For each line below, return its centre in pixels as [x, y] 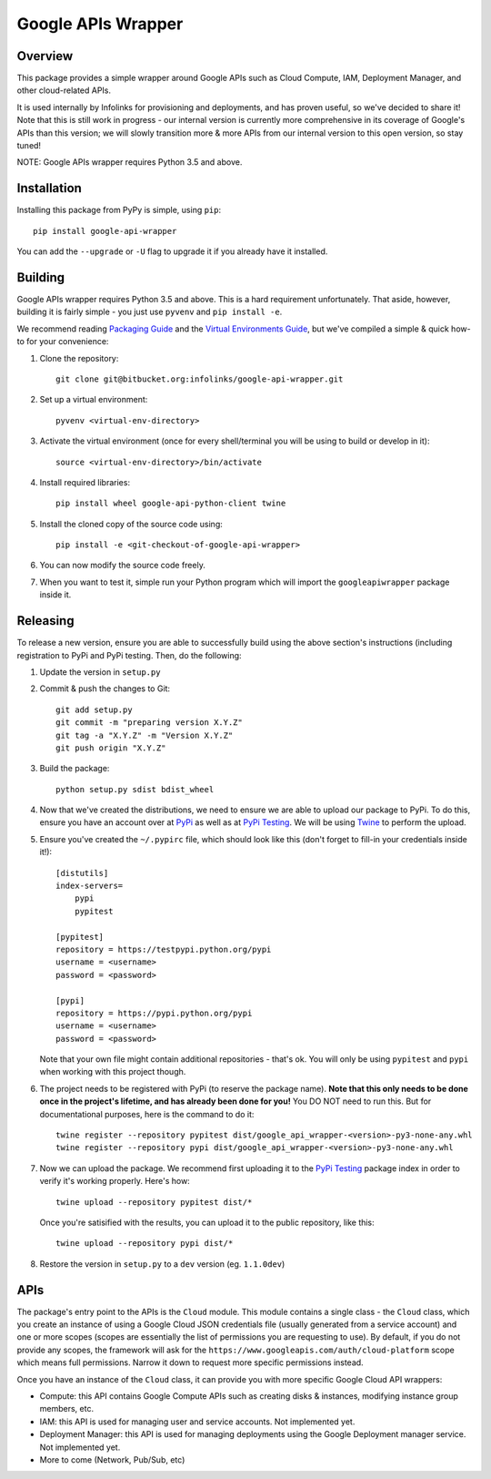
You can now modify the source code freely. [123, 566]
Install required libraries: [85, 482]
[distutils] [82, 873]
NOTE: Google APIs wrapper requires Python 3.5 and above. [130, 162]
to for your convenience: [63, 342]
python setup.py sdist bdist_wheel [135, 789]
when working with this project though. [113, 1072]
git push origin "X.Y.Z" [111, 748]
